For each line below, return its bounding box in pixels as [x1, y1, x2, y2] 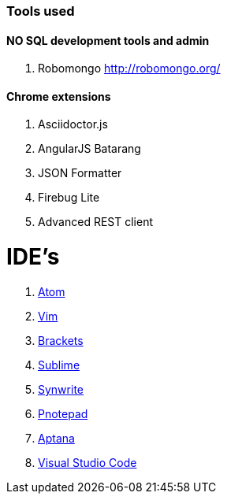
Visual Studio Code [38, 455, 137, 469]
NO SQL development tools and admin [6, 33, 210, 47]
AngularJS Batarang [38, 142, 141, 156]
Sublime [38, 357, 80, 372]
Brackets [38, 333, 84, 347]
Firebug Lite [38, 191, 100, 205]
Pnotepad [38, 406, 88, 420]
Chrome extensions [6, 89, 111, 103]
